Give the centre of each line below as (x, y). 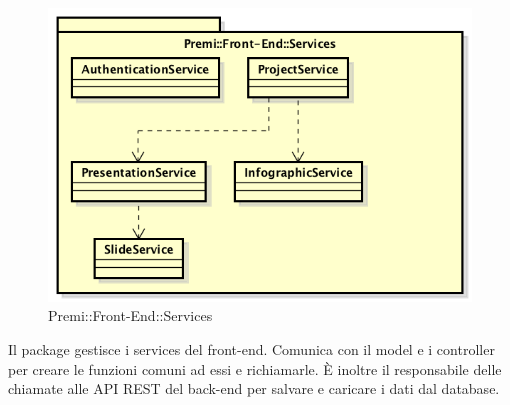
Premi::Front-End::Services (130, 315)
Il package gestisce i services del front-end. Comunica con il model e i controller (251, 348)
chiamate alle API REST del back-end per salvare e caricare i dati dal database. (254, 388)
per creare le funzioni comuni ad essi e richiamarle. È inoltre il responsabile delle (255, 368)
